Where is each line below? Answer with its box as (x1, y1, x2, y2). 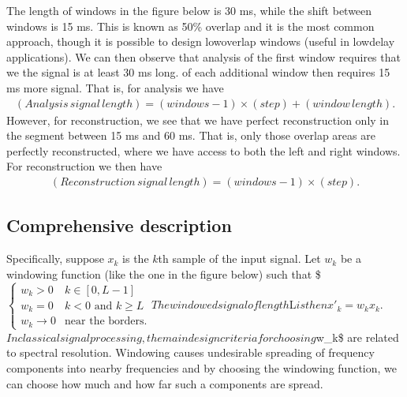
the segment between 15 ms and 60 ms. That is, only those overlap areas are (6, 127, 375, 144)
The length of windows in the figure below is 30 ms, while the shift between (6, 2, 372, 18)
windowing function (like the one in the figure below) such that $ (6, 265, 321, 282)
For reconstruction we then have (6, 158, 162, 174)
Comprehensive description (6, 213, 232, 238)
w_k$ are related (316, 328, 399, 345)
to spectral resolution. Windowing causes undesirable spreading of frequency (6, 344, 375, 361)
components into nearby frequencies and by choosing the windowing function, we (6, 360, 397, 376)
